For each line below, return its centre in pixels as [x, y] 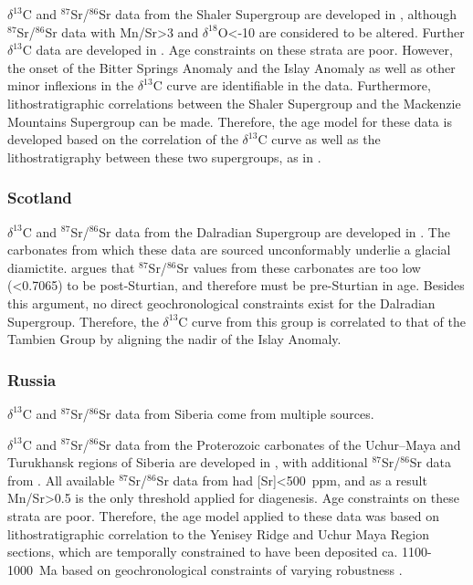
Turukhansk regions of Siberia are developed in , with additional [188, 462]
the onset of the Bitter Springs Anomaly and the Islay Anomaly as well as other [231, 67]
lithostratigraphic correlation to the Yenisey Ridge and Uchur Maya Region [218, 533]
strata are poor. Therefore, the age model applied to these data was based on [223, 515]
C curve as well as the [319, 139]
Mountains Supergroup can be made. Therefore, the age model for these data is [230, 121]
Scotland [40, 198]
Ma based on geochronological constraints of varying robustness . [221, 569]
